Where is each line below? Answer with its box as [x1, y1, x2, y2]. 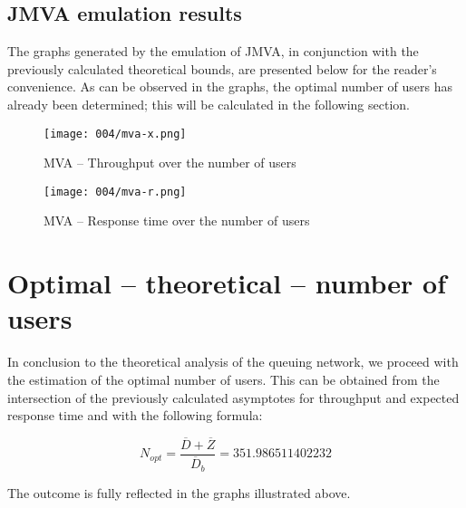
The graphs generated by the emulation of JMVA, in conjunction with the [7, 42, 419, 61]
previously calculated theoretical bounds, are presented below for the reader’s [7, 59, 437, 78]
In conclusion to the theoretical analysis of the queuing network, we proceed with [7, 352, 459, 371]
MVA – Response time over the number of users [44, 211, 310, 230]
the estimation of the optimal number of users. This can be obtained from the [7, 369, 440, 388]
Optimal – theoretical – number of [7, 264, 446, 302]
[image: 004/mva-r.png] [44, 185, 187, 198]
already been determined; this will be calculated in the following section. [7, 94, 410, 113]
